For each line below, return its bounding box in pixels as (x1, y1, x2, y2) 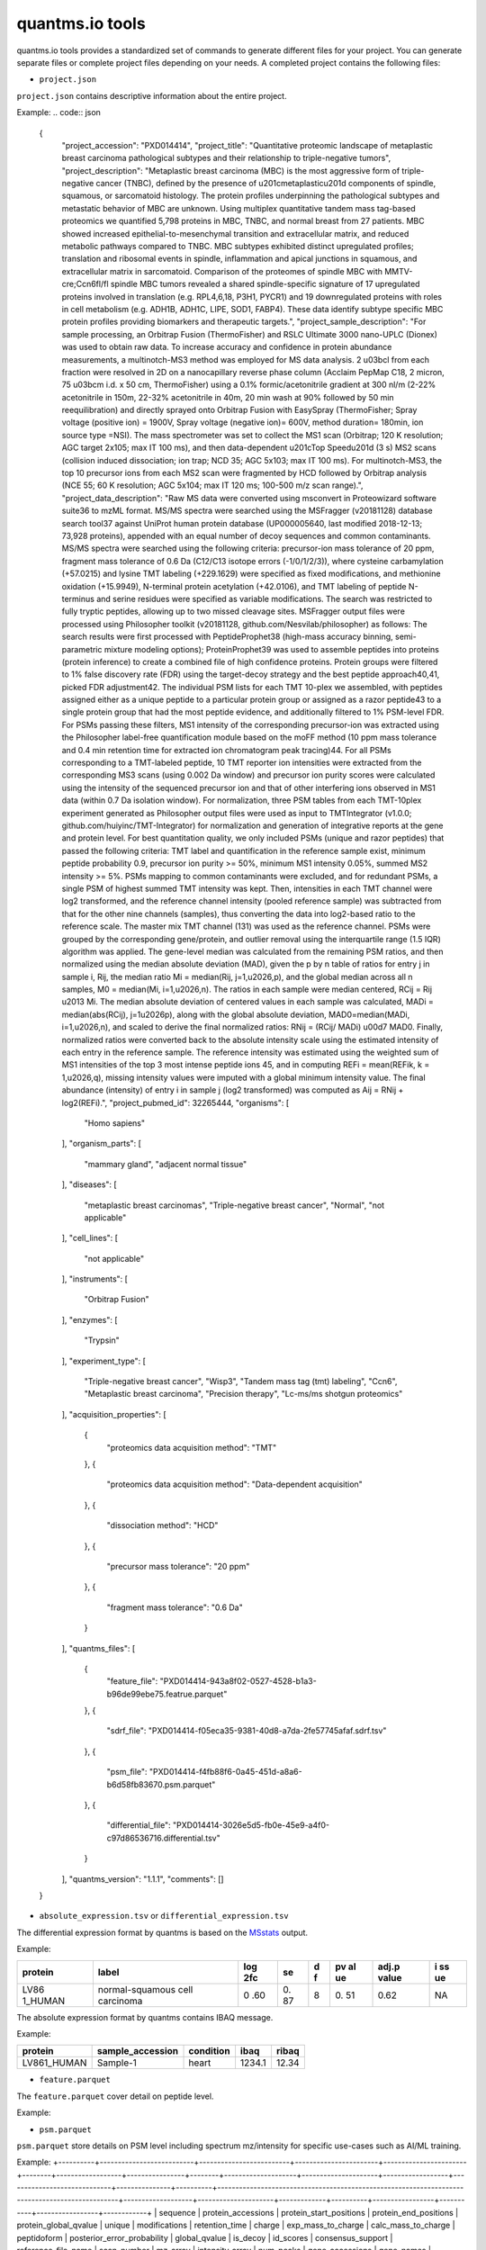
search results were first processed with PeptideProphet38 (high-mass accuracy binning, (61, 631, 393, 643)
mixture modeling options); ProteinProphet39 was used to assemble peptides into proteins (103, 643, 440, 654)
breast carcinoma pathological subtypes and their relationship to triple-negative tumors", (61, 153, 391, 164)
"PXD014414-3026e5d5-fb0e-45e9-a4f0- (172, 1820, 330, 1831)
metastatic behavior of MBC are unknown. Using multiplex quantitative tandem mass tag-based (61, 202, 416, 213)
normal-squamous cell (97, 1983, 193, 1995)
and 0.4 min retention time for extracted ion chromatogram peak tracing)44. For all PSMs (61, 744, 391, 755)
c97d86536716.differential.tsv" (106, 1832, 220, 1843)
